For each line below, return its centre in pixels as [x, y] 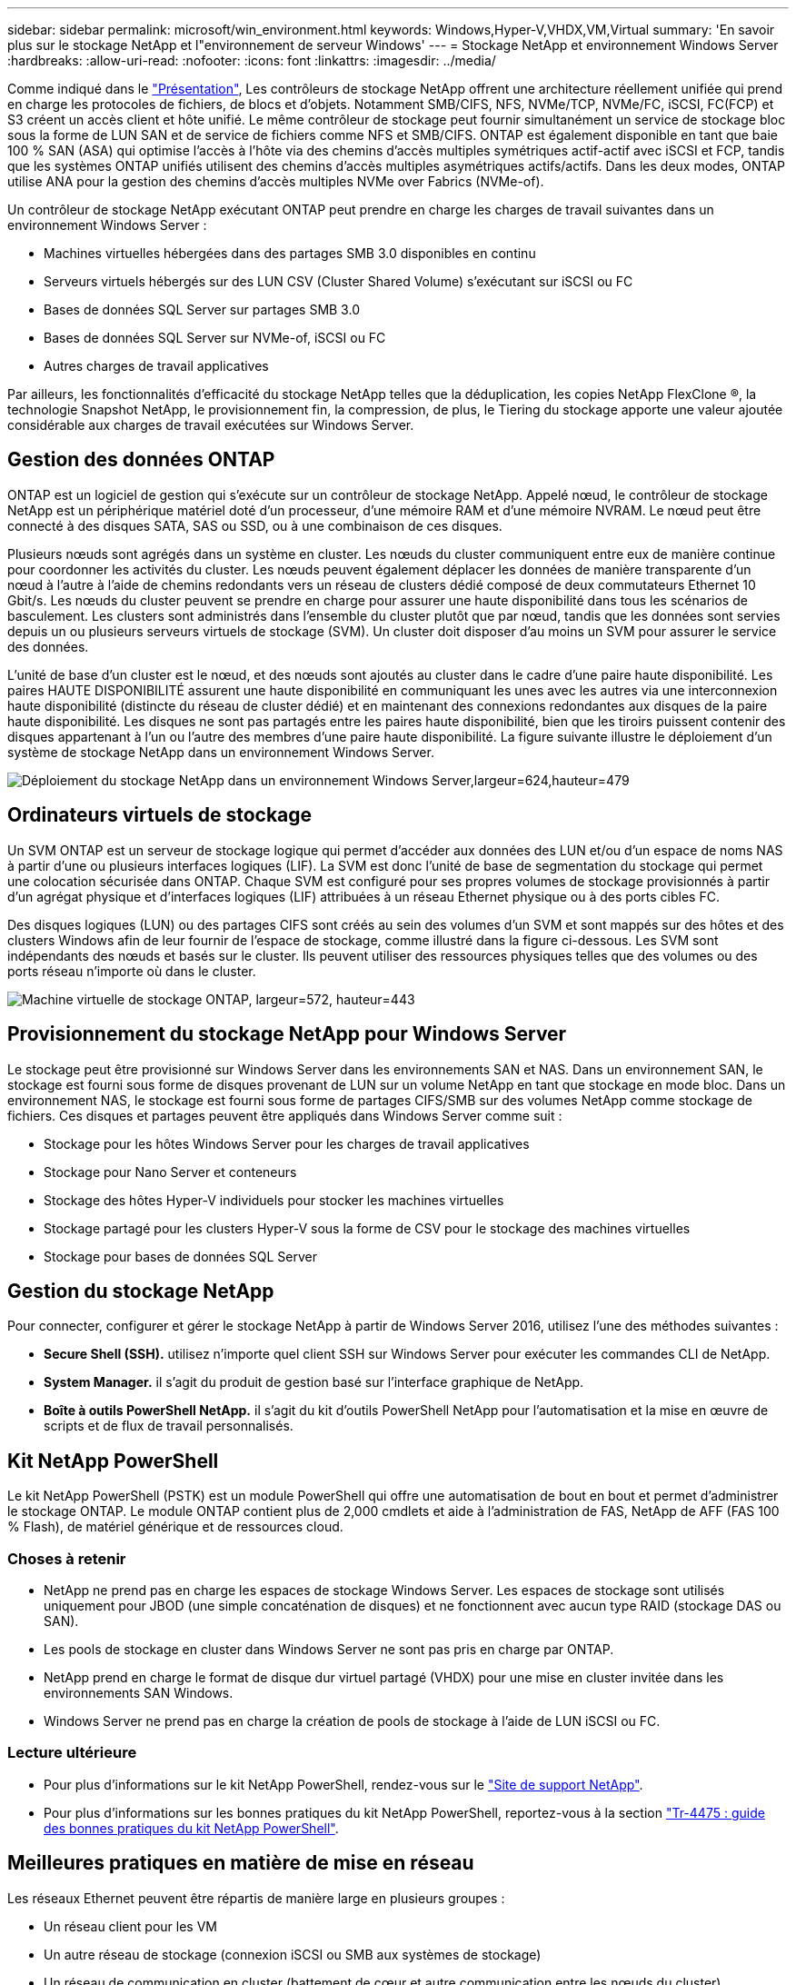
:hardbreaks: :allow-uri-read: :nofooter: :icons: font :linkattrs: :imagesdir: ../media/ [252, 60]
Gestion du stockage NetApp [141, 1291]
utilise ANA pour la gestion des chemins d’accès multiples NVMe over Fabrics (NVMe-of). [276, 181]
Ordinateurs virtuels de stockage [160, 815]
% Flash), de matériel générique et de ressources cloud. [175, 1527]
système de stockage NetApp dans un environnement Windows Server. [221, 752]
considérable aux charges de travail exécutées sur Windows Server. [211, 425]
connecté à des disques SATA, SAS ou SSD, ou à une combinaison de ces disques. [255, 525]
